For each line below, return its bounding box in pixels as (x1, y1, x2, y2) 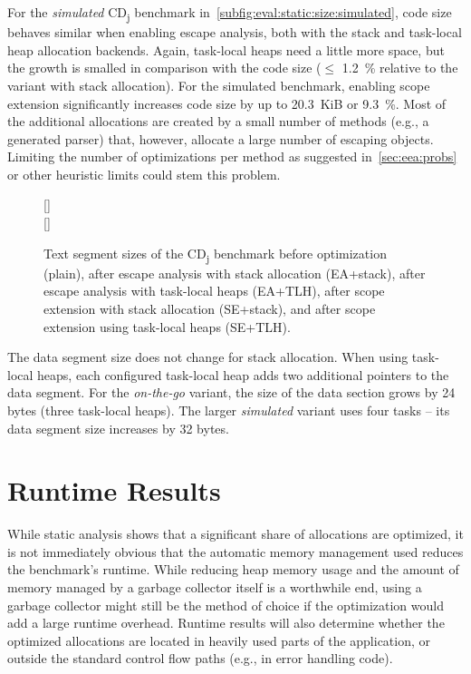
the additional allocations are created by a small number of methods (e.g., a (7, 112, 429, 131)
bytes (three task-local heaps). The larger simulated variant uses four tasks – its (7, 400, 450, 419)
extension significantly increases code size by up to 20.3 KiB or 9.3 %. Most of (7, 93, 447, 112)
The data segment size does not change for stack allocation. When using (7, 347, 409, 366)
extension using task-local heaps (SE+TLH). (43, 317, 291, 336)
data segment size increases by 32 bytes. (7, 418, 229, 437)
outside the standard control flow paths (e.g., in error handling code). (7, 649, 393, 668)
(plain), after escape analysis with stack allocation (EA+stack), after (43, 263, 426, 282)
